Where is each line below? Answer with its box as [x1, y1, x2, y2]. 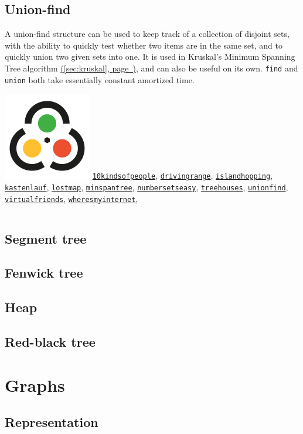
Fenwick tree [5, 264, 83, 282]
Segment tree [5, 229, 87, 247]
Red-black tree [5, 333, 96, 350]
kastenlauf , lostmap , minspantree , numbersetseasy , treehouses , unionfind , [5, 180, 288, 193]
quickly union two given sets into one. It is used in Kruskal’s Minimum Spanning [5, 50, 295, 63]
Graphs [5, 373, 65, 397]
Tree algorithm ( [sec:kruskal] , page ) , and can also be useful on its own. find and [5, 61, 298, 74]
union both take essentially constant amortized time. [5, 73, 195, 86]
